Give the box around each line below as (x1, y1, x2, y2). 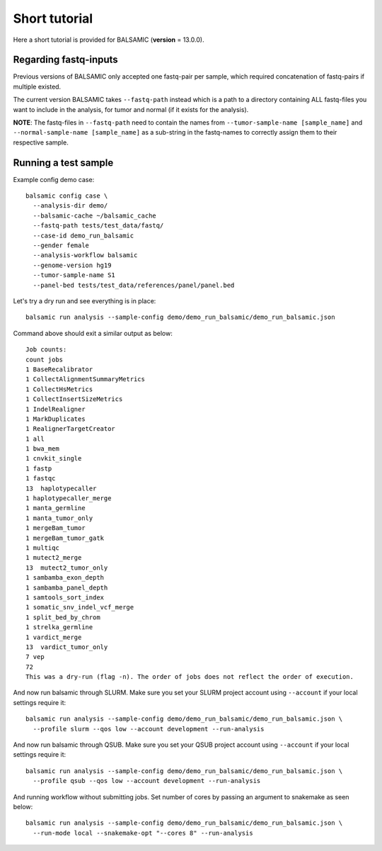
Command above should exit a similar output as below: (13, 329, 173, 337)
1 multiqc (25, 543, 59, 552)
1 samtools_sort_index (25, 593, 105, 602)
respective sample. (13, 138, 69, 147)
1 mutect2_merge (25, 553, 82, 562)
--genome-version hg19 (33, 261, 112, 269)
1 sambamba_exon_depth (25, 574, 105, 582)
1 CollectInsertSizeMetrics (25, 395, 123, 403)
